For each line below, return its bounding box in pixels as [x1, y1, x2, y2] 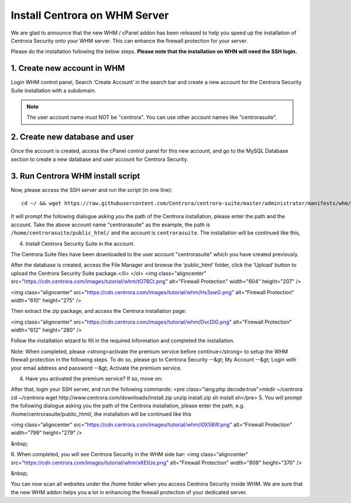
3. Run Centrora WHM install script [11, 171, 140, 181]
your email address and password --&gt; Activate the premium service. [11, 364, 182, 371]
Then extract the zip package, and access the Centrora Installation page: [11, 308, 187, 315]
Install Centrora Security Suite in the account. [25, 240, 135, 247]
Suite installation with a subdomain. [11, 87, 97, 94]
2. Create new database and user [11, 132, 134, 142]
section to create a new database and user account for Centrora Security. [11, 156, 188, 163]
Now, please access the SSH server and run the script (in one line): [11, 186, 173, 193]
